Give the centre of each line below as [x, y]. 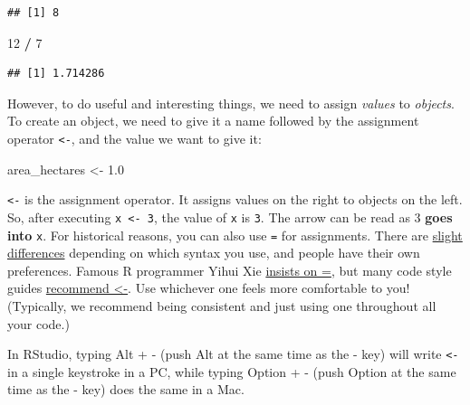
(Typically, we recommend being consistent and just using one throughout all [222, 305]
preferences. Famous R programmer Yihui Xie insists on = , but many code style [230, 270]
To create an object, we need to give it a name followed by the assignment [213, 121]
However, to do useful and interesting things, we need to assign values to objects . [231, 103]
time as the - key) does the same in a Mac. [126, 389]
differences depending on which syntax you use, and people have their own [214, 253]
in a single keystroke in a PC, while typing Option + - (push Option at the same [232, 371]
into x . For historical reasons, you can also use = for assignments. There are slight [235, 235]
